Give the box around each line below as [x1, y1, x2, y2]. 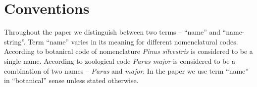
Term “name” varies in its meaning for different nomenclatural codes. [28, 36, 238, 46]
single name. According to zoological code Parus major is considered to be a [4, 55, 236, 66]
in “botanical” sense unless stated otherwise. [4, 75, 139, 86]
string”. [4, 36, 26, 46]
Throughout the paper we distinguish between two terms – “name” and [4, 27, 221, 37]
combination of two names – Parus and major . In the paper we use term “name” [4, 65, 249, 76]
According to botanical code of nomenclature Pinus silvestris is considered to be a [4, 46, 253, 56]
